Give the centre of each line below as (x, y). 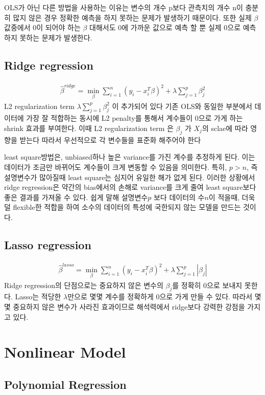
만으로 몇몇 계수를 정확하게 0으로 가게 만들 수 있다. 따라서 (160, 297)
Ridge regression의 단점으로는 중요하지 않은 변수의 (84, 285)
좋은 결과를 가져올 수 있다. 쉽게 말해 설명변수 (76, 197)
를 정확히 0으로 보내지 (207, 285)
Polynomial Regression (65, 384)
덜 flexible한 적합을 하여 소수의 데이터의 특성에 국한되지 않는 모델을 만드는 (123, 207)
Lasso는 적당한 (38, 297)
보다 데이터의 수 (179, 197)
